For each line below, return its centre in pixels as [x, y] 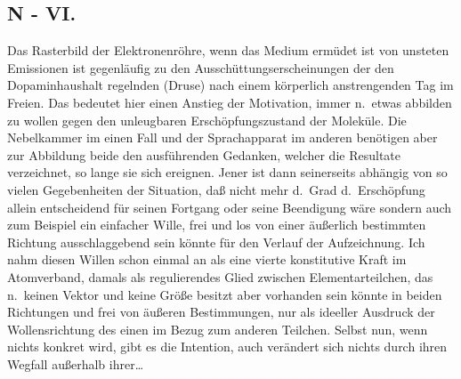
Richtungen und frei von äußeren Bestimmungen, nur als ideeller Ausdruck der [221, 312]
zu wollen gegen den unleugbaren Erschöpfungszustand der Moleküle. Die [207, 120]
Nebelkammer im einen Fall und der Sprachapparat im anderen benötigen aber [222, 137]
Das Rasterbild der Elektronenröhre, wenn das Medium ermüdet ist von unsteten [228, 50]
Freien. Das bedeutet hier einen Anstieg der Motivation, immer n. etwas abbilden [230, 102]
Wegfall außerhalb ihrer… [76, 363]
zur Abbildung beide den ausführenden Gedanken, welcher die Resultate [204, 154]
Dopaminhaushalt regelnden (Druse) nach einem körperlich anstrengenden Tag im [230, 85]
